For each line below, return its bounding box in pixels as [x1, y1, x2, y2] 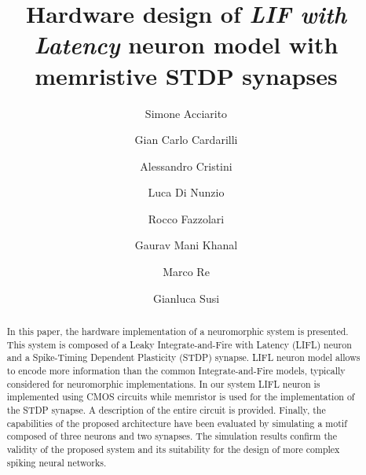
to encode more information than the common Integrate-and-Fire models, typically [6, 364, 346, 377]
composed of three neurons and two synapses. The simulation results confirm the [6, 429, 337, 443]
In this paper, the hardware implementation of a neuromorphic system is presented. [6, 325, 349, 338]
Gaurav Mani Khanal [134, 237, 238, 253]
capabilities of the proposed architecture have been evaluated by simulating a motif [6, 416, 347, 429]
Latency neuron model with [34, 28, 339, 61]
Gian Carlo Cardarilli [134, 131, 238, 148]
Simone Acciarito [145, 105, 228, 121]
